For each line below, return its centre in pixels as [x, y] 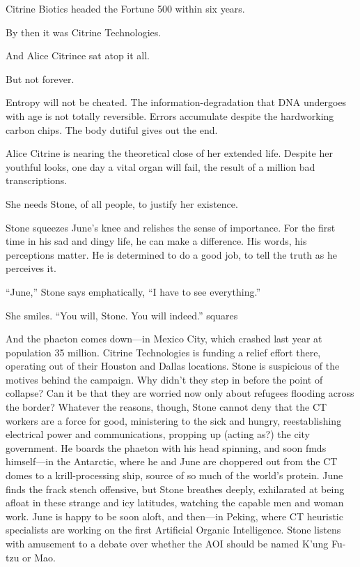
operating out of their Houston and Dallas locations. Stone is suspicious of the [173, 366]
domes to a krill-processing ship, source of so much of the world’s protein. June [174, 475]
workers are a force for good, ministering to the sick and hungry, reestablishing [174, 420]
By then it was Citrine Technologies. [84, 32]
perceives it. [31, 268]
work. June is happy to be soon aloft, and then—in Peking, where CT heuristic [174, 516]
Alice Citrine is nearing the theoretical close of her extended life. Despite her [169, 153]
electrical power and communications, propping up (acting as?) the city [158, 434]
